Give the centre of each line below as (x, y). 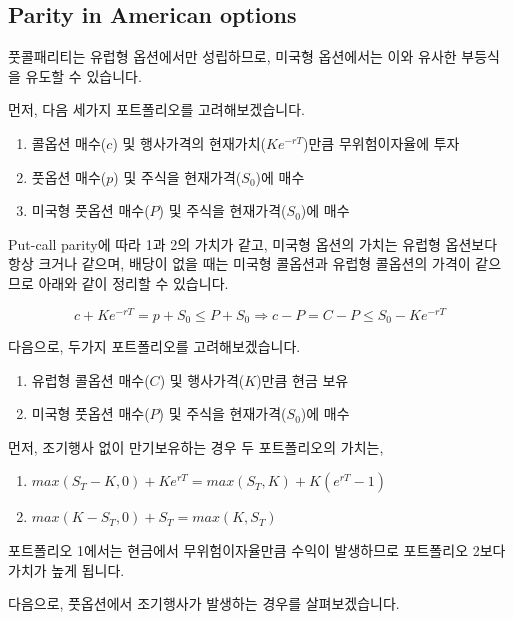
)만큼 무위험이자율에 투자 (381, 142)
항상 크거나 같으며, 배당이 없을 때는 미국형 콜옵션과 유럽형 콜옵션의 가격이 (239, 263)
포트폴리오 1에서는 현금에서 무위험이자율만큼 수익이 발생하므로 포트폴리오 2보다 (257, 550)
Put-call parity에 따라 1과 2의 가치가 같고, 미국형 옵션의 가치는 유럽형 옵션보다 (253, 243)
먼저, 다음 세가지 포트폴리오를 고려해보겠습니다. (156, 109)
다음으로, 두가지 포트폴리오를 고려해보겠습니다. (154, 346)
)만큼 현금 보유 (302, 379)
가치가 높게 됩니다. (66, 569)
